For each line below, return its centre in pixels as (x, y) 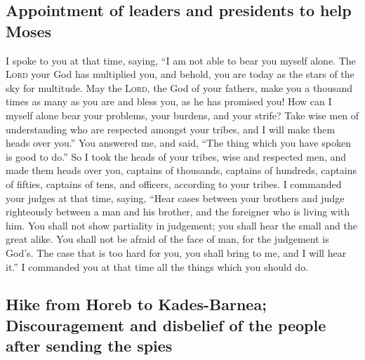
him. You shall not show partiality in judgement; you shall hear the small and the (181, 225)
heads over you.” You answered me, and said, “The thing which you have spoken (178, 143)
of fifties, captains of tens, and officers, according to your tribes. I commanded (174, 184)
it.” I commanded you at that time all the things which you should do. (157, 266)
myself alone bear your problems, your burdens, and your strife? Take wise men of (182, 115)
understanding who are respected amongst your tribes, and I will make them (171, 129)
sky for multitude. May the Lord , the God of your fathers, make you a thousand (179, 87)
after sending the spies (89, 346)
